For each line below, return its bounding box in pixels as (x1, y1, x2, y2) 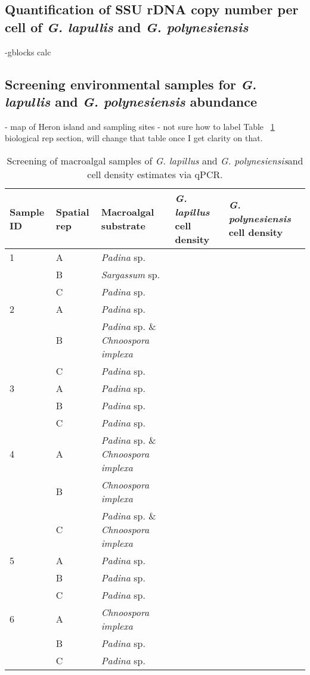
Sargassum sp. (101, 267, 160, 281)
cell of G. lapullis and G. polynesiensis (5, 17, 249, 36)
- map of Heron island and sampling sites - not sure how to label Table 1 (5, 120, 275, 132)
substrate (101, 218, 145, 232)
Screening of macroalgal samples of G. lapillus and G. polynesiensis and (7, 153, 303, 167)
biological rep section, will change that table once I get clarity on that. (5, 132, 263, 144)
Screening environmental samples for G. (5, 74, 257, 93)
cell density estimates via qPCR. (87, 167, 223, 181)
